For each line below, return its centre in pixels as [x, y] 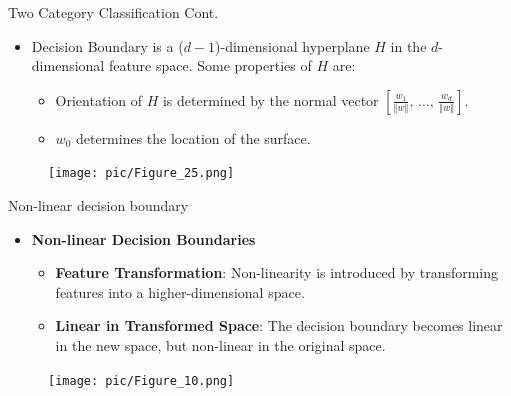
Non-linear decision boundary [98, 205]
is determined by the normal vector [270, 99]
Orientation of [98, 99]
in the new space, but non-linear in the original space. [220, 345]
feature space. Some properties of [210, 65]
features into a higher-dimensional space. [180, 291]
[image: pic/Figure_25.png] [141, 173]
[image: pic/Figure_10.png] [141, 380]
